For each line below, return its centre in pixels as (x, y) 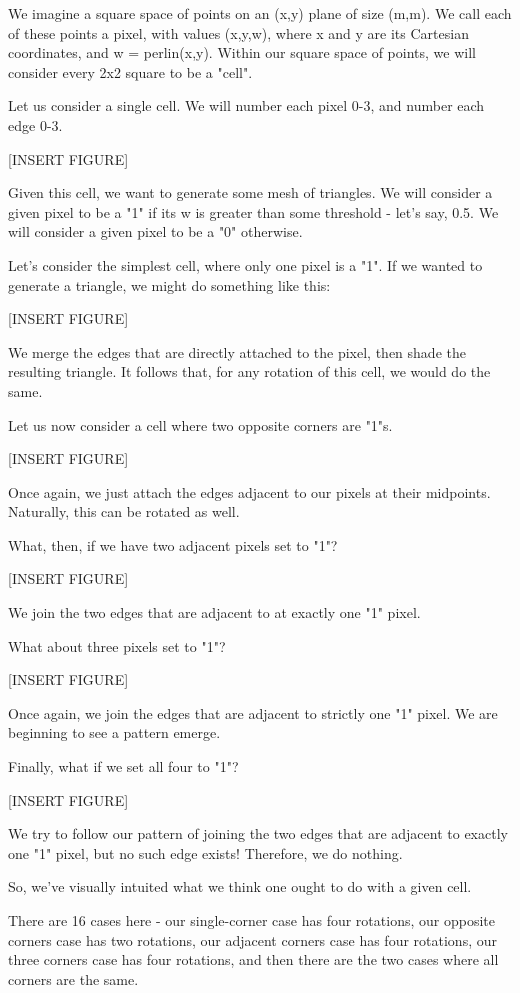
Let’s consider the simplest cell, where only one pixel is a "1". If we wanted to (245, 264)
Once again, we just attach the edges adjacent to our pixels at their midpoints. (249, 491)
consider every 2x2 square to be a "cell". (130, 71)
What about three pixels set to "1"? (117, 645)
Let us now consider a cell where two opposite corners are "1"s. (200, 424)
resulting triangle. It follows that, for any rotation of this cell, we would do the (249, 371)
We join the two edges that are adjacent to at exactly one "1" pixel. (214, 612)
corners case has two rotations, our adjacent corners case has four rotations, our (252, 939)
